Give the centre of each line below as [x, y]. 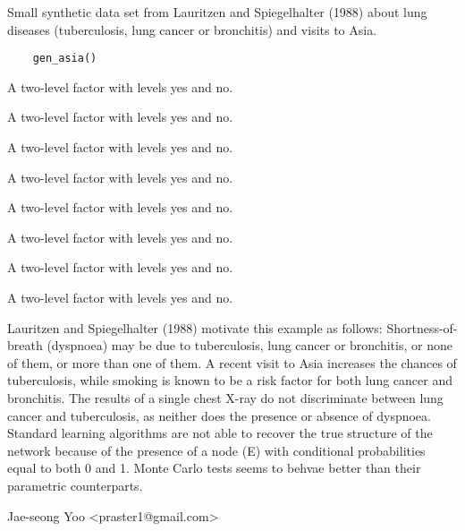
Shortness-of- [422, 327]
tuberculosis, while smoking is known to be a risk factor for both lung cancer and [230, 380]
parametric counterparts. [75, 485]
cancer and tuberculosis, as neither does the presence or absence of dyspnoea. [219, 415]
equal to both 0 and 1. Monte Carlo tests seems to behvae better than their [214, 468]
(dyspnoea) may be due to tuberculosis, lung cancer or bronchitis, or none [249, 345]
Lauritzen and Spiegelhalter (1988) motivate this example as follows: [195, 327]
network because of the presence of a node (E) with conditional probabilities [216, 450]
